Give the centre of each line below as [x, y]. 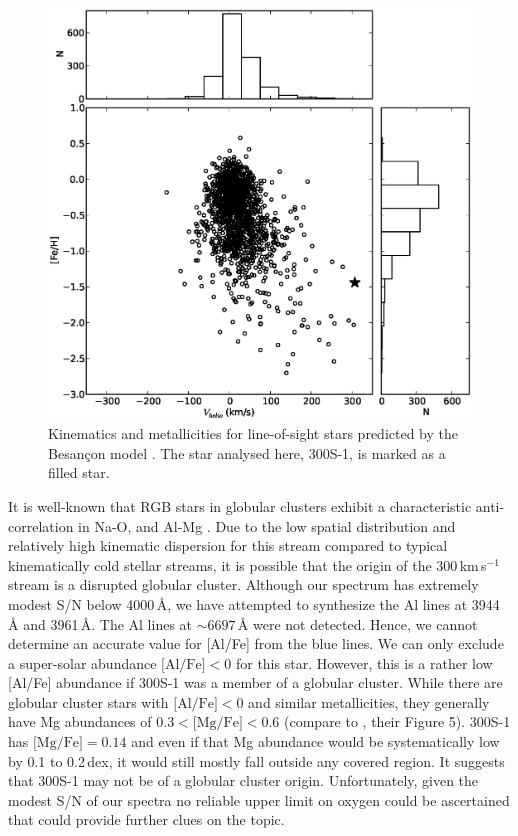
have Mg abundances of [80, 721]
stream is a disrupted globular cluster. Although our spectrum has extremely [243, 584]
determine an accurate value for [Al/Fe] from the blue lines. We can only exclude [256, 643]
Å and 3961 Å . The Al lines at [100, 623]
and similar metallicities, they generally [369, 701]
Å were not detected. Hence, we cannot [357, 623]
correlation [41, 525]
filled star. [79, 472]
